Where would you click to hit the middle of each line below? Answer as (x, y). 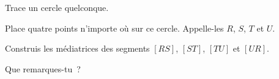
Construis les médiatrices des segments (77, 48)
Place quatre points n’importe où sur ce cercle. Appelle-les (114, 28)
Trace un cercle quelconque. (57, 7)
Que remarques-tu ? (43, 68)
